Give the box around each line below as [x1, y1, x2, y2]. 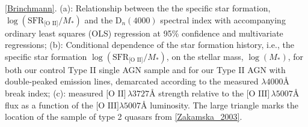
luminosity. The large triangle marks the [150, 98, 299, 111]
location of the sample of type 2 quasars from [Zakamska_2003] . [5, 110, 242, 123]
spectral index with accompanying [160, 13, 286, 26]
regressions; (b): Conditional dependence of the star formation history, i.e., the [5, 38, 294, 51]
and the [84, 13, 113, 26]
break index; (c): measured [5, 86, 103, 99]
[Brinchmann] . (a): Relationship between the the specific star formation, [5, 2, 271, 14]
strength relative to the [158, 86, 244, 99]
